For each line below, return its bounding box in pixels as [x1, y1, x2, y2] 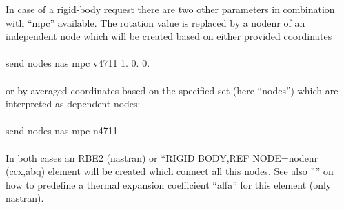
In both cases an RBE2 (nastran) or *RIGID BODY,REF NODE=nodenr [6, 150, 318, 165]
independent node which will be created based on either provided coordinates [6, 29, 332, 43]
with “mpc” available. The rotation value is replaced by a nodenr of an [6, 15, 305, 30]
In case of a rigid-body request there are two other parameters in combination [6, 2, 335, 16]
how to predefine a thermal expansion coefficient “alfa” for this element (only [6, 177, 332, 191]
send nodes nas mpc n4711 [6, 123, 118, 138]
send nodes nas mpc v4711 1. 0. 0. [6, 56, 150, 70]
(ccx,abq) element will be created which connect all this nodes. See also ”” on [6, 164, 334, 178]
